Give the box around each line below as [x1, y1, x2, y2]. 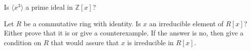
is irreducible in [127, 37, 174, 47]
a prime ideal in [25, 2, 73, 12]
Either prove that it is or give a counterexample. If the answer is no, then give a [4, 28, 244, 38]
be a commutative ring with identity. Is [23, 18, 141, 28]
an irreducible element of [149, 18, 224, 28]
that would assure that [51, 37, 119, 47]
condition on [4, 37, 42, 47]
